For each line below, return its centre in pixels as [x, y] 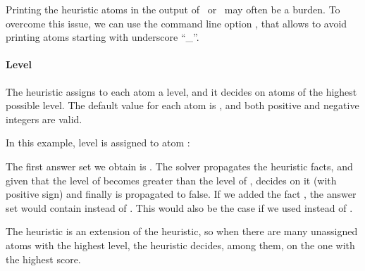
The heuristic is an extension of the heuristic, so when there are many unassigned [182, 231]
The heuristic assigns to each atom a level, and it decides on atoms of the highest [181, 91]
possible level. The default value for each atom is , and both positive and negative [182, 105]
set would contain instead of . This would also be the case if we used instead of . [179, 207]
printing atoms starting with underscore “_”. [103, 37]
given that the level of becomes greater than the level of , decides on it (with [171, 180]
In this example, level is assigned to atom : [98, 143]
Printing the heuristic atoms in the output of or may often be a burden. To [173, 9]
